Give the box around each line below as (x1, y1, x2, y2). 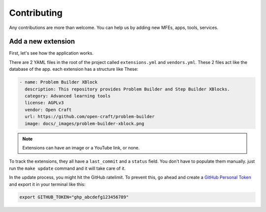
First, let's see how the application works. (9, 50, 94, 56)
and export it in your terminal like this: (9, 181, 86, 187)
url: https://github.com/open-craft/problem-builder (25, 114, 155, 120)
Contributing (9, 7, 63, 18)
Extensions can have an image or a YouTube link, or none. (22, 145, 140, 151)
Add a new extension (9, 37, 75, 46)
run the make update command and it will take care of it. (9, 165, 126, 171)
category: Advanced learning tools (25, 93, 111, 98)
